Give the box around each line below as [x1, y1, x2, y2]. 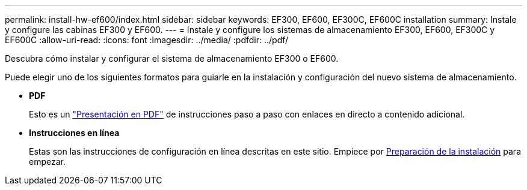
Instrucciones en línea [29, 128, 120, 138]
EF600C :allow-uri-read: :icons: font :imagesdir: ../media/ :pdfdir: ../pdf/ [5, 35, 289, 45]
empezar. [29, 156, 66, 167]
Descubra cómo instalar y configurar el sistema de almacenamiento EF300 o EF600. [5, 53, 339, 64]
